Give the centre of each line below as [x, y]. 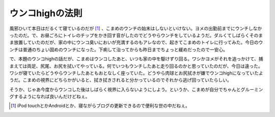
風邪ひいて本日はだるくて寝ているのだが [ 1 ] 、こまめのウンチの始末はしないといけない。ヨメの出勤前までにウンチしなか [136, 28]
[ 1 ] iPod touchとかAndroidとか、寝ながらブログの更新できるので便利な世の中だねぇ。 [101, 106]
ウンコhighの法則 [46, 13]
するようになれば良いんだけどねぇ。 [52, 97]
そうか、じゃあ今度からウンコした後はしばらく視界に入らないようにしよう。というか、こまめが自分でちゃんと [125, 89]
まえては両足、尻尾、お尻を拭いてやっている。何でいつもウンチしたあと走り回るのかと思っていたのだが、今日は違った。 [136, 66]
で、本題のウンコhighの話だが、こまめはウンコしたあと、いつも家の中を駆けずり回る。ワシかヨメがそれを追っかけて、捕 [136, 59]
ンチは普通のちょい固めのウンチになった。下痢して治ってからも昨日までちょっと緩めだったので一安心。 [118, 49]
